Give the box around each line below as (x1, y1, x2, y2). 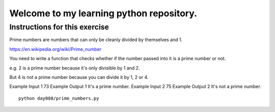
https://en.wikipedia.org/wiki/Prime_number (9, 46, 102, 52)
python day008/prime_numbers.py (18, 95, 99, 101)
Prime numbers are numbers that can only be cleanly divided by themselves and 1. (9, 37, 183, 43)
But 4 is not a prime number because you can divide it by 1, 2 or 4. (9, 74, 149, 80)
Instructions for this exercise (9, 22, 109, 32)
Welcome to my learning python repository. (9, 8, 198, 19)
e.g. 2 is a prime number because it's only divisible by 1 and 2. (9, 65, 140, 71)
